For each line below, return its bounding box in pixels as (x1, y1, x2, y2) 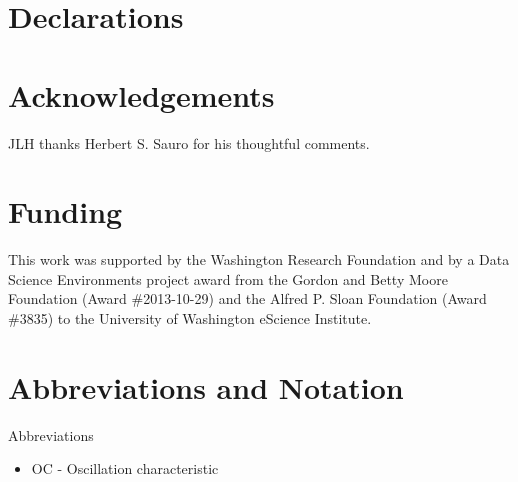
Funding (8, 191, 123, 232)
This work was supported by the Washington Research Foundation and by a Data (8, 249, 510, 270)
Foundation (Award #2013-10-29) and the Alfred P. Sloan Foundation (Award (8, 288, 487, 309)
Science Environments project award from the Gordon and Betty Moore (8, 268, 448, 289)
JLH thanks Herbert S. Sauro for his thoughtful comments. (8, 132, 370, 153)
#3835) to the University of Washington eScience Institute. (8, 308, 372, 328)
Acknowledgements (8, 74, 275, 115)
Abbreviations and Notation (8, 366, 404, 407)
